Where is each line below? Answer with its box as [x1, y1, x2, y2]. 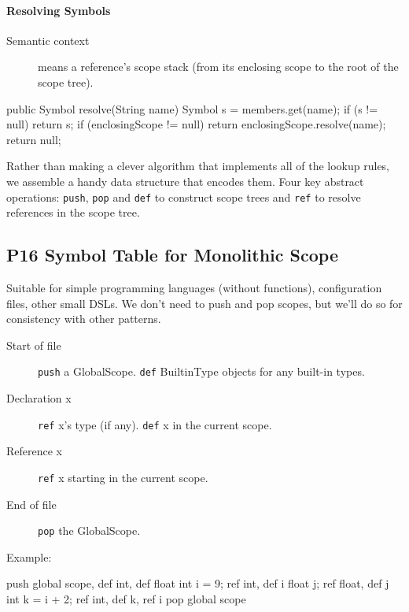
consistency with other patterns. [6, 310, 161, 327]
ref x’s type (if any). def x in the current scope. [38, 416, 272, 432]
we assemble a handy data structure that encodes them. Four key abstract [6, 172, 364, 189]
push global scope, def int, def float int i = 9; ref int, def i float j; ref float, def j [6, 575, 389, 592]
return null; [6, 131, 61, 147]
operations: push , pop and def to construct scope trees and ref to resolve [6, 188, 361, 205]
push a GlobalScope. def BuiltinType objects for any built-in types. [38, 363, 365, 380]
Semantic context [6, 32, 90, 48]
